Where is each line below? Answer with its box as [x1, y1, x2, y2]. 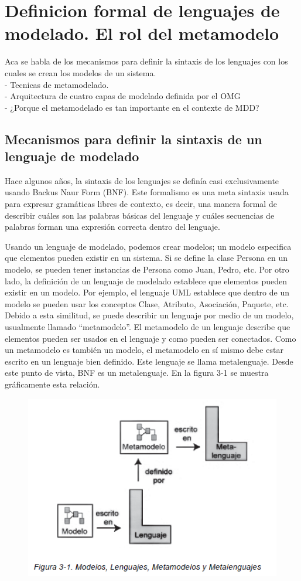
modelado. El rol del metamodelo [5, 21, 279, 45]
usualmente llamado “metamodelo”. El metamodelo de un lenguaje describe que [5, 321, 290, 332]
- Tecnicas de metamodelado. [5, 78, 109, 90]
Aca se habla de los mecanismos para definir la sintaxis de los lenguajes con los [5, 55, 288, 67]
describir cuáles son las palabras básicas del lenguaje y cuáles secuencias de [5, 209, 275, 221]
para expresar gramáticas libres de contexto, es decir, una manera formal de [5, 198, 277, 210]
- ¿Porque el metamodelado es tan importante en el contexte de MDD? [5, 101, 259, 113]
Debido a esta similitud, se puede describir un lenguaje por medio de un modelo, [5, 309, 294, 321]
